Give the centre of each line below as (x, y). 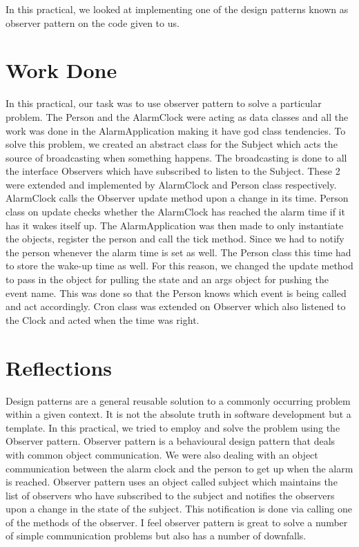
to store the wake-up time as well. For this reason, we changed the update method (179, 266)
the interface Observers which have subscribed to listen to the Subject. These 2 (173, 171)
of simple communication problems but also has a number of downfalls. (156, 536)
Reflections (59, 367)
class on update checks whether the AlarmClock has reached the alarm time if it (175, 212)
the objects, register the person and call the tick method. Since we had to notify (175, 239)
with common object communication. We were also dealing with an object (162, 454)
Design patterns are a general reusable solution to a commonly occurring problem (178, 400)
